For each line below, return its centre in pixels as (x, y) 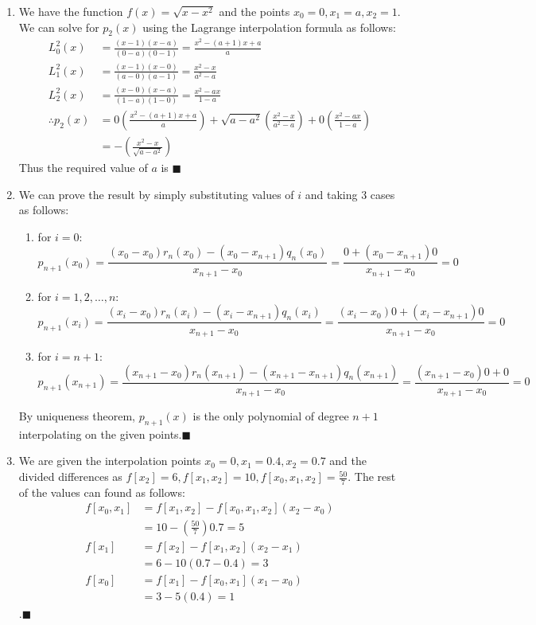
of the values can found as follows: (102, 492)
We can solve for (59, 27)
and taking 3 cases (350, 194)
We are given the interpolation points (110, 461)
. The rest (372, 477)
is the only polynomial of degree (271, 416)
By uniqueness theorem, (77, 416)
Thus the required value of (83, 168)
